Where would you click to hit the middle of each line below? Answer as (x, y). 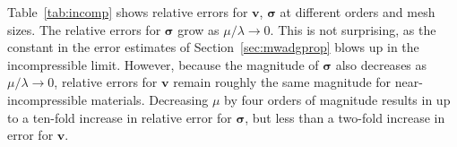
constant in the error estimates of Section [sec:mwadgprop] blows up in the (213, 47)
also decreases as (381, 64)
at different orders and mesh (358, 12)
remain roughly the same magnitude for (282, 82)
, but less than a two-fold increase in (345, 117)
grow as (198, 29)
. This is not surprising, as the (353, 29)
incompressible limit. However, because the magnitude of (163, 64)
